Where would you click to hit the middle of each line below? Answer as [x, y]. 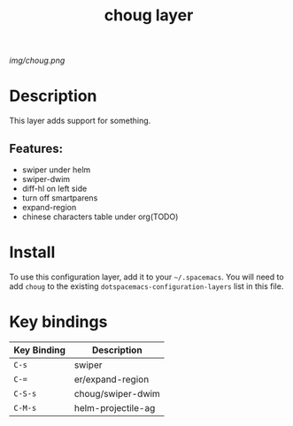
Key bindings [58, 322]
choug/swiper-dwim [117, 393]
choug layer [149, 15]
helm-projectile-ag [115, 407]
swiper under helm [56, 170]
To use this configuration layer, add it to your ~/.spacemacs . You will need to [147, 277]
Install [32, 252]
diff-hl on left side [54, 188]
